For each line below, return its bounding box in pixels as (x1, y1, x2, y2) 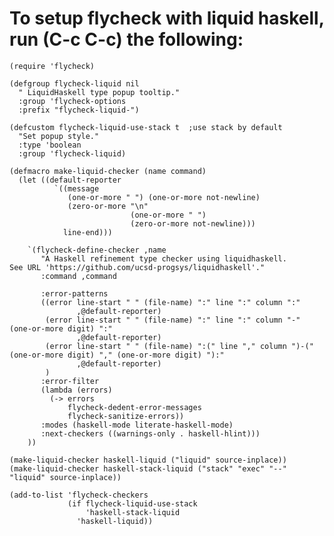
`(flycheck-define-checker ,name (27, 245, 167, 255)
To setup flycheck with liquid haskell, (9, 7, 325, 30)
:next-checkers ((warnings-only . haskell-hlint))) (40, 428, 261, 439)
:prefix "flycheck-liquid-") (18, 105, 140, 115)
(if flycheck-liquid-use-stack (67, 498, 198, 509)
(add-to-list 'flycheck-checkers (9, 490, 149, 500)
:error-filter (40, 376, 100, 386)
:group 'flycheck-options (18, 96, 127, 106)
